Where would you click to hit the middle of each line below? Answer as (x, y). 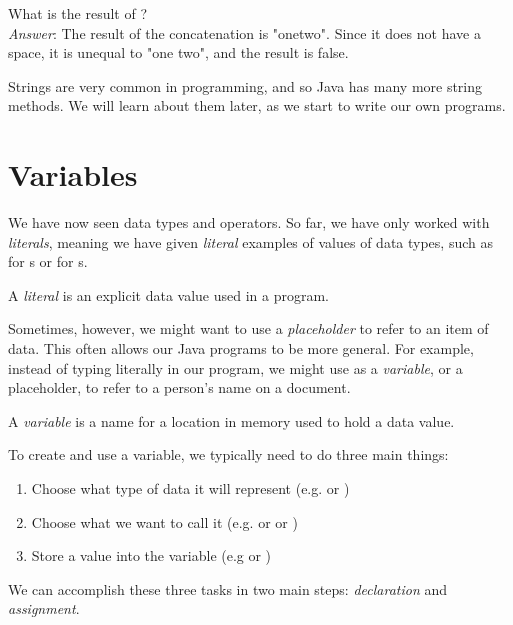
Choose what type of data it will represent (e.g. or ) (190, 488)
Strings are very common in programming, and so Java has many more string (245, 85)
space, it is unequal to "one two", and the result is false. (178, 52)
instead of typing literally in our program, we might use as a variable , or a (235, 367)
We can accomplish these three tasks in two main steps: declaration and (227, 588)
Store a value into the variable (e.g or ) (151, 555)
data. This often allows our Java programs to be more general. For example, (241, 348)
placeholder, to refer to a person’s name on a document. (179, 387)
